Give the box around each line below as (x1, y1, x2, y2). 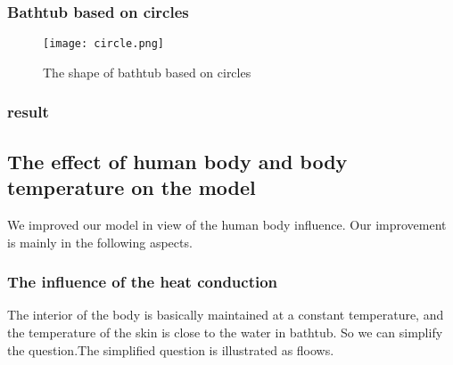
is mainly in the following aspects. (7, 232, 193, 251)
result (7, 101, 49, 123)
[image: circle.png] (43, 37, 165, 51)
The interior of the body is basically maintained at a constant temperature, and (7, 305, 444, 324)
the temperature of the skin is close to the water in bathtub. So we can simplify (7, 322, 443, 341)
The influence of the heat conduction (7, 271, 278, 293)
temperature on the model (7, 174, 256, 201)
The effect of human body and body (7, 147, 348, 174)
